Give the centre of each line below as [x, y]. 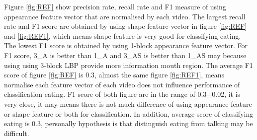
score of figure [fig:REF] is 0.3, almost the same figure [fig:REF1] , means [114, 75]
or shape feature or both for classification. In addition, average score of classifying [129, 113]
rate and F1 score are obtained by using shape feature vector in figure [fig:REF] [126, 26]
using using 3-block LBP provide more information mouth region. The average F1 [128, 65]
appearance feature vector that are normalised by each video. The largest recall [125, 16]
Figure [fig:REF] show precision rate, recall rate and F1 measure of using [115, 6]
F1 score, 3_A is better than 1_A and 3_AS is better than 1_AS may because [125, 55]
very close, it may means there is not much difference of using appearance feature [128, 104]
